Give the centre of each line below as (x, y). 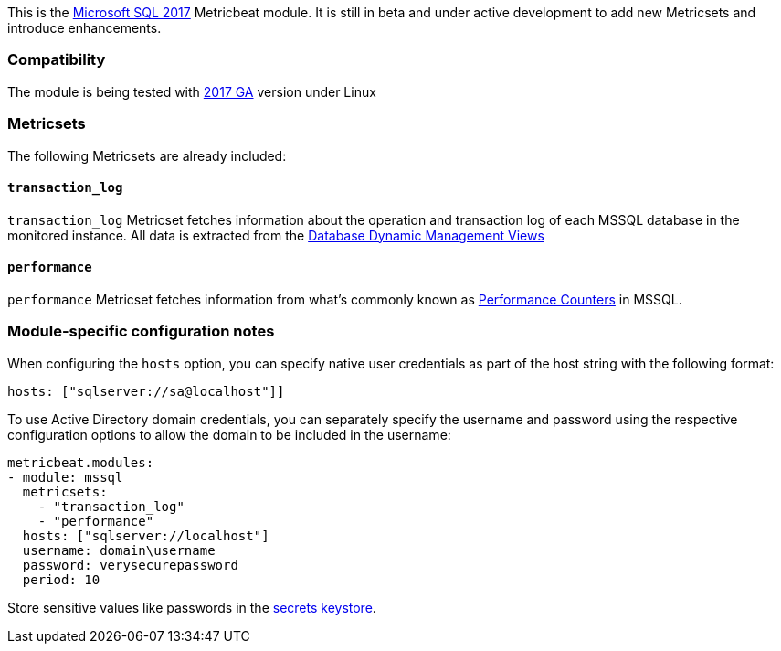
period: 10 (61, 579)
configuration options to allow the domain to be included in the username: (229, 434)
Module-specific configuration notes (141, 331)
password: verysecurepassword (130, 565)
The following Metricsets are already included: (147, 155)
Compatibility (57, 60)
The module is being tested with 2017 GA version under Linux (192, 91)
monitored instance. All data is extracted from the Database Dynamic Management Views (276, 235)
